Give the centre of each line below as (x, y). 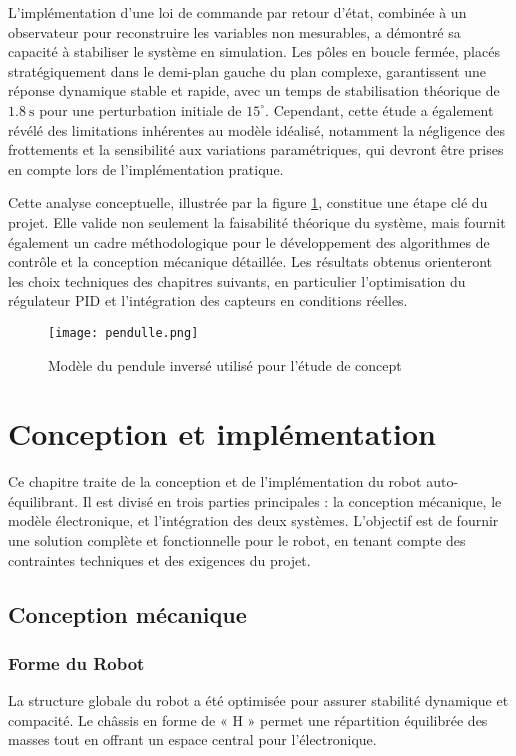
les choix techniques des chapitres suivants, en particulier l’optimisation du (237, 280)
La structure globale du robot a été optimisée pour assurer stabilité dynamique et (258, 700)
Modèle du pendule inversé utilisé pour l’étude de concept (225, 364)
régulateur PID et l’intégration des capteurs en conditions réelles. (208, 300)
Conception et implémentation (222, 433)
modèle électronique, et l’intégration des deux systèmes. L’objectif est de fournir (253, 520)
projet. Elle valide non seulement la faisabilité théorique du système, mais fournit (257, 221)
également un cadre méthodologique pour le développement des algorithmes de (249, 241)
